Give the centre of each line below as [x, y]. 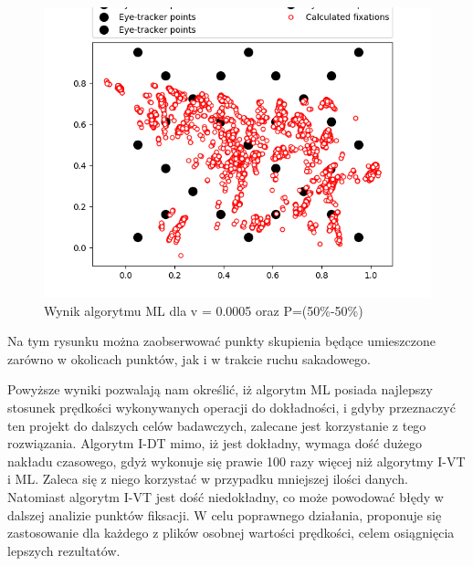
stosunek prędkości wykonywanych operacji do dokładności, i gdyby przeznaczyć [231, 407]
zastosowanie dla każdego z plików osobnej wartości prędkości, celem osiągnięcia [231, 533]
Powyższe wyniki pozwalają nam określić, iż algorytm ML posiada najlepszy [220, 389]
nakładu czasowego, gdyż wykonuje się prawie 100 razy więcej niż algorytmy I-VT [236, 461]
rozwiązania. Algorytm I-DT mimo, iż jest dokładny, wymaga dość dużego [215, 443]
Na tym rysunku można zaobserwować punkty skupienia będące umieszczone [221, 341]
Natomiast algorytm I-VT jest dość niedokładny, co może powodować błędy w [226, 496]
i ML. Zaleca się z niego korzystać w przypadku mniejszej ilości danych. [208, 479]
